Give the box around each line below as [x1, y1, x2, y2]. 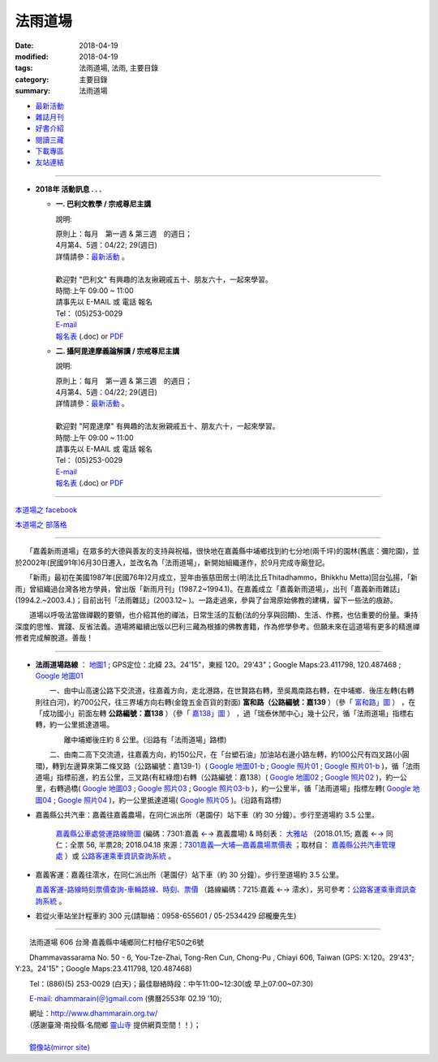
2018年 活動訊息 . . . [35, 183, 101, 194]
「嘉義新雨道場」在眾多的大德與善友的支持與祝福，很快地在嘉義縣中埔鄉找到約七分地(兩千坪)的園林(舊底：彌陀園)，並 [28, 546, 420, 556]
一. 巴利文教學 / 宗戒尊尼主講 [55, 199, 152, 209]
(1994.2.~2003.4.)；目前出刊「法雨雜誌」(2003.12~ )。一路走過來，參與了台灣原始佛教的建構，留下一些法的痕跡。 [15, 595, 397, 605]
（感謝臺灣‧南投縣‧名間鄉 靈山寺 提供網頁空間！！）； [28, 1020, 201, 1030]
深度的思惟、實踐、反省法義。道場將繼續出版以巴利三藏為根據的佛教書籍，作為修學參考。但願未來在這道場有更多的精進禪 [15, 621, 420, 631]
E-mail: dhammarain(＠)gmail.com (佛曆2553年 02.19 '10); [29, 993, 222, 1003]
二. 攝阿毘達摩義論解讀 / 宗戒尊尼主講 [55, 346, 180, 356]
